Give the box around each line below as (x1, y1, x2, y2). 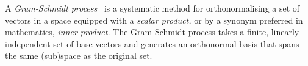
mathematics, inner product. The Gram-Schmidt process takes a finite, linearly (5, 25, 299, 38)
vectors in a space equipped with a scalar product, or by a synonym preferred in (5, 13, 303, 26)
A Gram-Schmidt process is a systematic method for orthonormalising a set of (5, 2, 300, 14)
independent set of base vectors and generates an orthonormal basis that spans (5, 37, 299, 50)
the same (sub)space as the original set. (5, 49, 152, 62)
